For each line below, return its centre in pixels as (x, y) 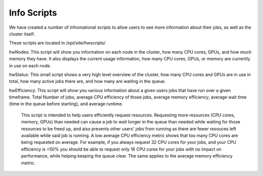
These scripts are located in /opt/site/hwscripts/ (57, 43)
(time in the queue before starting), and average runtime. (66, 104)
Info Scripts (33, 13)
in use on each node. (30, 65)
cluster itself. (22, 34)
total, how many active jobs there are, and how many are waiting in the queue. (87, 81)
